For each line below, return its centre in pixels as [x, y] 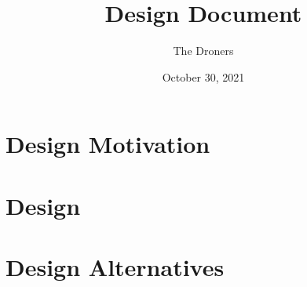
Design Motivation [108, 144]
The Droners [203, 51]
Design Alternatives [115, 267]
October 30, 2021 [203, 76]
